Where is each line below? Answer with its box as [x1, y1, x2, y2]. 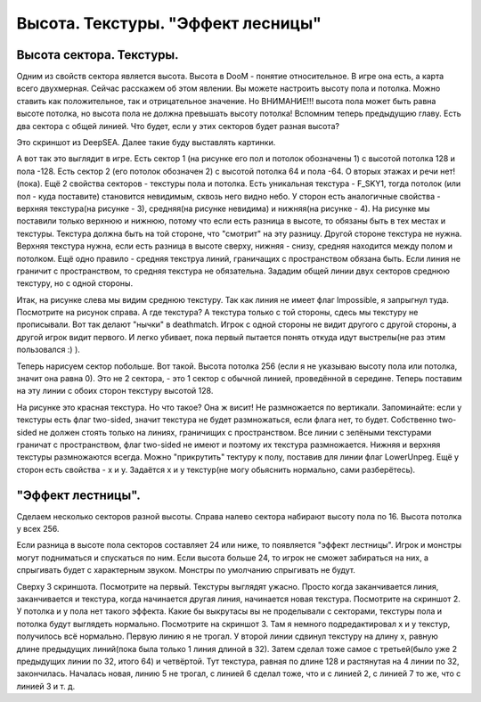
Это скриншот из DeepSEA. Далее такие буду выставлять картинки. [16, 137, 276, 148]
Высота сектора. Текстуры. [16, 47, 179, 62]
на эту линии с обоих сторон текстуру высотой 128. [16, 386, 214, 396]
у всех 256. [16, 524, 60, 535]
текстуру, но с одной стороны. [16, 278, 134, 289]
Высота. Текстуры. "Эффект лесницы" [16, 13, 322, 33]
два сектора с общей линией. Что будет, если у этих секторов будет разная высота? [16, 120, 340, 131]
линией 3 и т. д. [16, 681, 76, 691]
